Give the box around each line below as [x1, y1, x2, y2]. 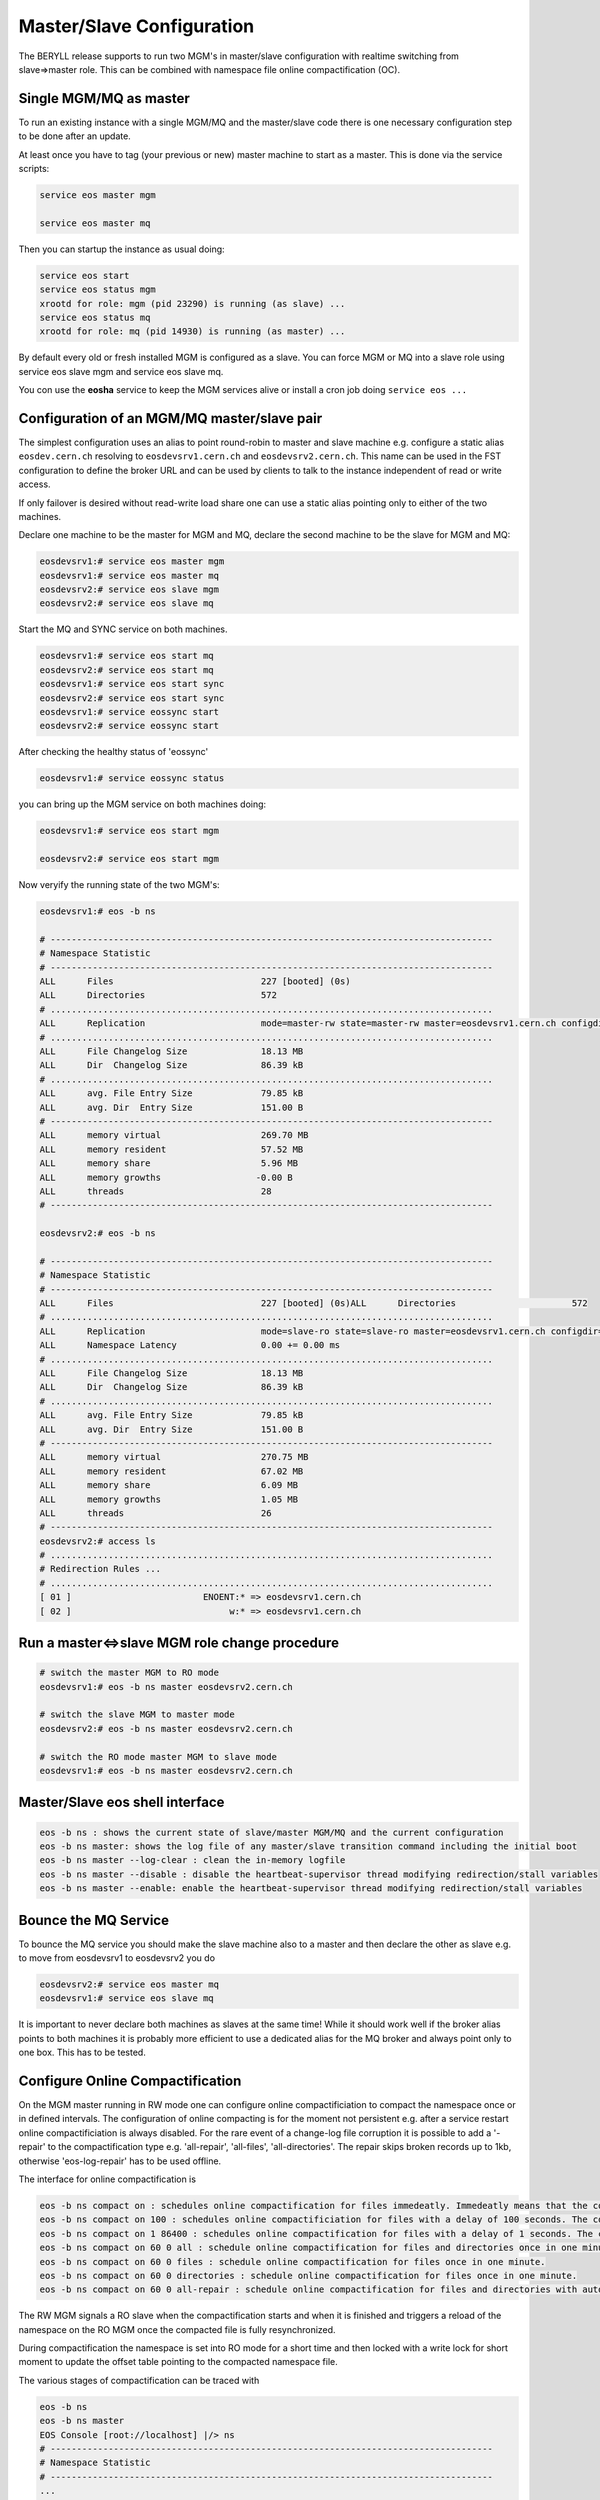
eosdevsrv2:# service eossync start [39, 720, 220, 732]
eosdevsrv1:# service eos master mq [39, 570, 220, 581]
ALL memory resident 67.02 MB [39, 1465, 304, 1477]
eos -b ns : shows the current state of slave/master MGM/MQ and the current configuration [39, 1826, 504, 1838]
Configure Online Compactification [18, 2072, 242, 2089]
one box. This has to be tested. [18, 2046, 147, 2059]
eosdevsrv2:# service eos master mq [39, 1978, 220, 1990]
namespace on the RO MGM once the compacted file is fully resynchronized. [18, 2323, 336, 2335]
